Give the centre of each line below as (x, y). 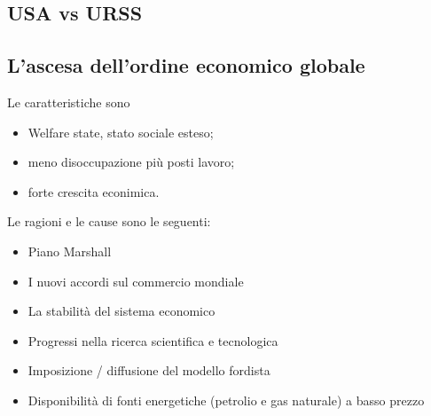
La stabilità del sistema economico (121, 311)
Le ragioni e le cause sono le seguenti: (109, 221)
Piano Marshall (70, 251)
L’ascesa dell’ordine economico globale (186, 65)
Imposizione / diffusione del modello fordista (149, 370)
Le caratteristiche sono (69, 102)
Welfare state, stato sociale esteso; (121, 132)
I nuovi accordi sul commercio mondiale (136, 281)
